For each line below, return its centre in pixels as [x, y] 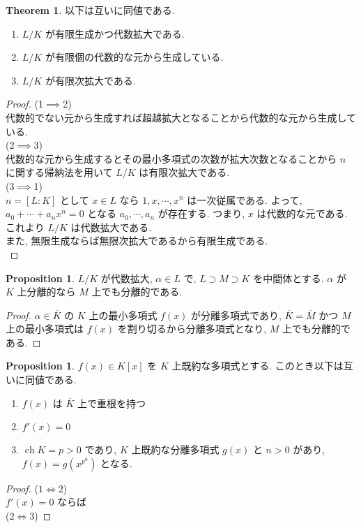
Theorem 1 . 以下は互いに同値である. [90, 10]
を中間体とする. [289, 278]
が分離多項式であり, [236, 315]
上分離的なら [46, 292]
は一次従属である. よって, [245, 199]
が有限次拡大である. [90, 80]
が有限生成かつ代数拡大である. [115, 33]
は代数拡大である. [111, 227]
